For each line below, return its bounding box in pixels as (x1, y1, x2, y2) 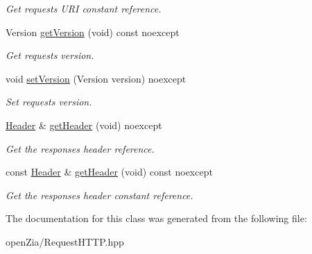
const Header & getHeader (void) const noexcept (6, 164, 213, 179)
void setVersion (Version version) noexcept (6, 71, 187, 85)
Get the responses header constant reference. (6, 187, 193, 202)
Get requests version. (6, 48, 94, 62)
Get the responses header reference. (6, 141, 155, 155)
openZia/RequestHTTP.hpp (6, 234, 124, 248)
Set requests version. (6, 94, 92, 109)
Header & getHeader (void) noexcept (6, 117, 162, 132)
